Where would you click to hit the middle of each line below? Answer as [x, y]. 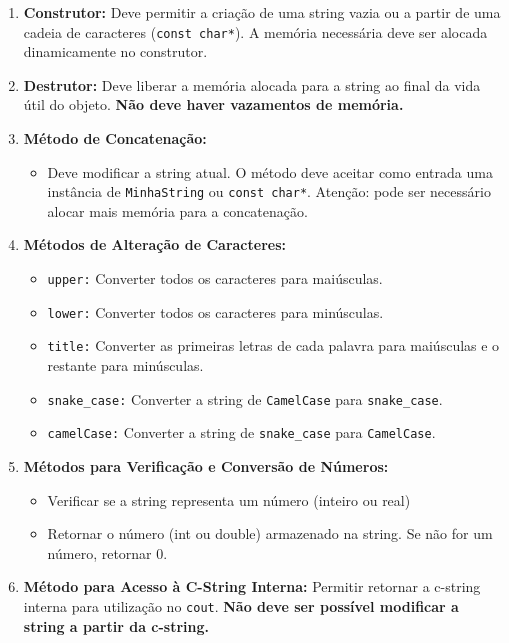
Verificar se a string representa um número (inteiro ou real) [229, 499]
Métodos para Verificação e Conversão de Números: [206, 465]
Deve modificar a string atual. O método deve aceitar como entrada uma [270, 171]
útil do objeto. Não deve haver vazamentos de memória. [213, 104]
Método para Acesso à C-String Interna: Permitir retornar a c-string [252, 586]
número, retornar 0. [107, 552]
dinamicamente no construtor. [115, 51]
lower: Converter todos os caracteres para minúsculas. [215, 311]
